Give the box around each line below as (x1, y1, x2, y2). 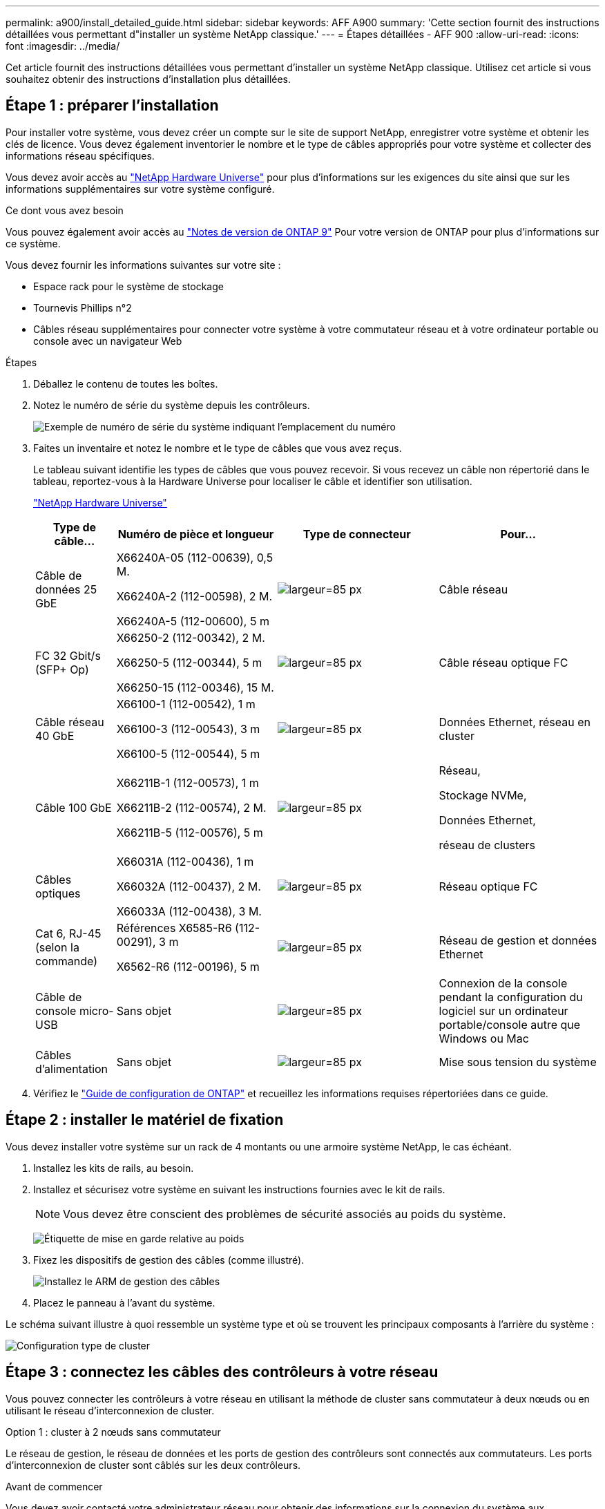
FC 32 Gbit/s (35, 648, 101, 663)
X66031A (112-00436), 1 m (116, 854, 254, 869)
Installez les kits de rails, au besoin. (33, 1161, 194, 1174)
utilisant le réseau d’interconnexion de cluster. (6, 1404, 215, 1416)
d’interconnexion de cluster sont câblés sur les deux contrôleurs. (6, 1459, 301, 1471)
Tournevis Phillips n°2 (33, 301, 132, 314)
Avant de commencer (6, 1480, 103, 1492)
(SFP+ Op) (35, 662, 89, 676)
